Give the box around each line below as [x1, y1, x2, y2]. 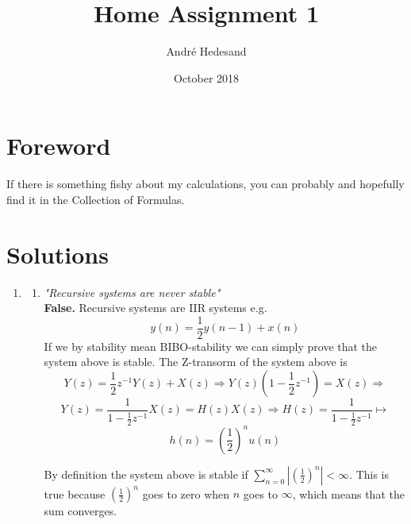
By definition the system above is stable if [44, 465, 248, 482]
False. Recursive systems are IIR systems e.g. [44, 299, 267, 316]
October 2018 [173, 69, 240, 86]
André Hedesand [166, 43, 247, 60]
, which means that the [292, 485, 405, 502]
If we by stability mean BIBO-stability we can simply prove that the [44, 337, 378, 354]
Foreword [6, 129, 111, 162]
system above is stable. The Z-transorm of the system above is [44, 353, 348, 370]
